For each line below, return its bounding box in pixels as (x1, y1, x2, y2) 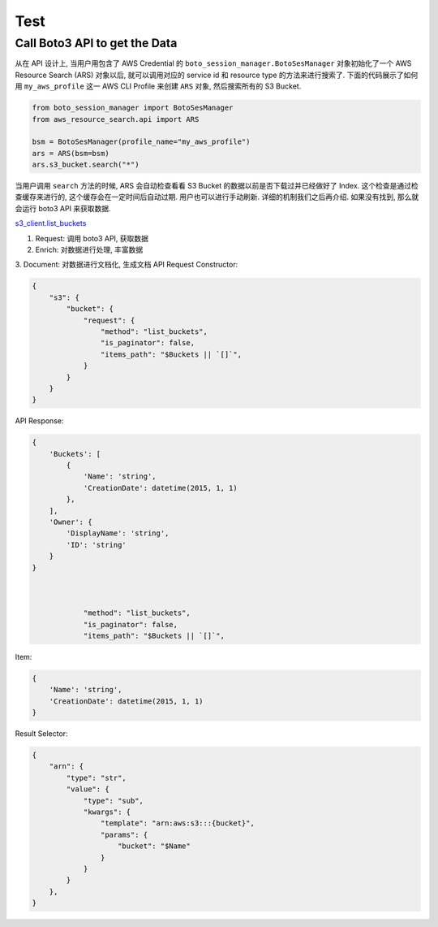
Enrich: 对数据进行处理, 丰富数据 (35, 245, 144, 255)
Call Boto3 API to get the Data (15, 36, 178, 50)
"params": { (100, 830, 148, 839)
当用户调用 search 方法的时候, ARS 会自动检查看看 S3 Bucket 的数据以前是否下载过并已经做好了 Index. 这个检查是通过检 (15, 181, 419, 191)
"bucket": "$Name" (118, 842, 191, 851)
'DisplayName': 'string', (66, 529, 170, 538)
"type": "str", (66, 773, 127, 782)
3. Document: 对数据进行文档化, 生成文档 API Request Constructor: (15, 260, 238, 270)
